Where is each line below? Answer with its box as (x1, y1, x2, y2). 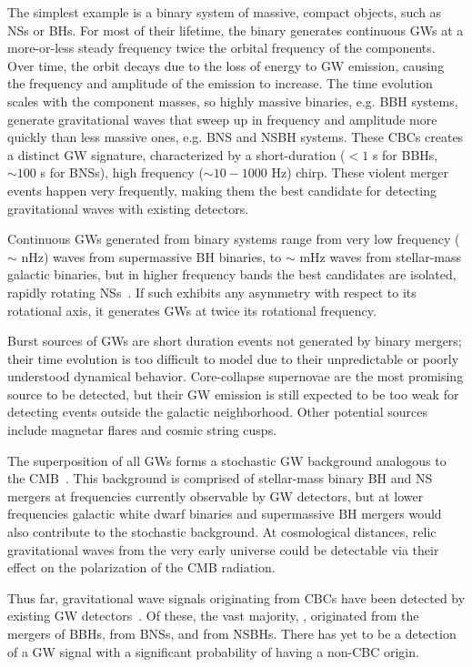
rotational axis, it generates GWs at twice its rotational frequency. (7, 300, 377, 319)
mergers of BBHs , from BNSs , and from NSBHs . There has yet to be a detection (7, 624, 457, 642)
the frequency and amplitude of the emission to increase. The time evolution (7, 74, 433, 93)
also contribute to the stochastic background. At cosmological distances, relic (7, 522, 437, 541)
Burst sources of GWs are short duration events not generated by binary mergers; (7, 331, 462, 350)
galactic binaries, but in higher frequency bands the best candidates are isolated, (7, 265, 457, 284)
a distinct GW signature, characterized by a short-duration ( (7, 145, 346, 164)
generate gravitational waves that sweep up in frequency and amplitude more (7, 109, 437, 128)
